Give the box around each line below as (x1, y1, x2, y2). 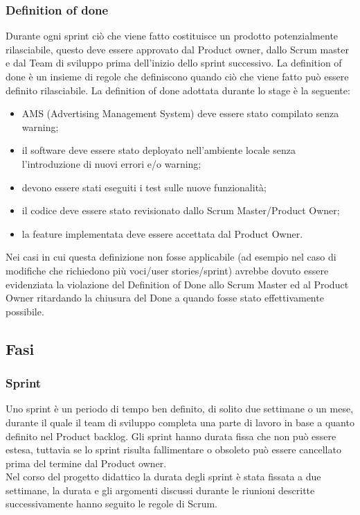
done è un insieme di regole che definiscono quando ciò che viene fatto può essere (6, 69, 349, 83)
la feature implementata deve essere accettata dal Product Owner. (21, 226, 303, 241)
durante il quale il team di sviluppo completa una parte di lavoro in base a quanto (6, 414, 354, 429)
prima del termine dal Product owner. (6, 455, 167, 470)
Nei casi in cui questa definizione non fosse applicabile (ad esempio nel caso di (6, 250, 336, 264)
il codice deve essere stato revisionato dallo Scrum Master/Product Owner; (21, 203, 340, 218)
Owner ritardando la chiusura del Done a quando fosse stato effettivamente (6, 290, 324, 305)
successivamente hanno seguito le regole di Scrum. (6, 496, 218, 511)
